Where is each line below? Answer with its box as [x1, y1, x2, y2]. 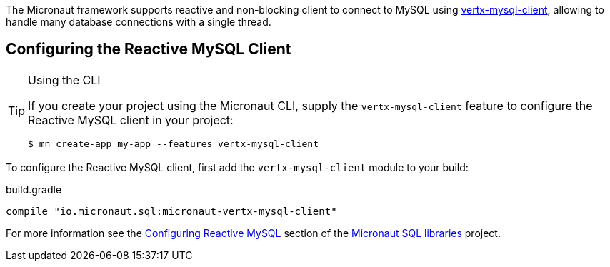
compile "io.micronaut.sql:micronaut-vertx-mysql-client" [6, 205, 337, 217]
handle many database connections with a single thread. [6, 16, 271, 28]
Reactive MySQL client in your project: [28, 112, 234, 127]
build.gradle [6, 183, 62, 196]
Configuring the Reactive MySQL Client [6, 40, 291, 59]
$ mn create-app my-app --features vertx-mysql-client [28, 138, 319, 149]
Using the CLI [28, 72, 101, 87]
